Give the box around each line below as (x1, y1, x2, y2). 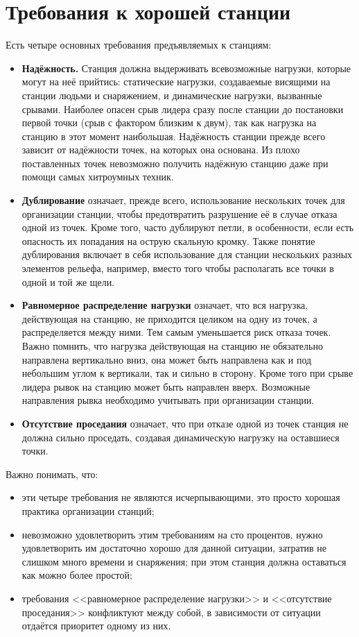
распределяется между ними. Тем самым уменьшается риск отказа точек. (21, 325, 331, 339)
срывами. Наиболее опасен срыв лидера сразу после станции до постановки (21, 101, 344, 116)
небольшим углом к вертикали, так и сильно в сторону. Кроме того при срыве (21, 366, 353, 380)
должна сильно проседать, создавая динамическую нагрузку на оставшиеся (21, 430, 340, 444)
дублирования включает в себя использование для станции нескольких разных (21, 247, 353, 262)
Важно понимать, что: (6, 466, 98, 481)
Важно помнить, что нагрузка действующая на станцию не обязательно (21, 339, 323, 353)
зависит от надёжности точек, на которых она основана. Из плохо (21, 142, 300, 157)
